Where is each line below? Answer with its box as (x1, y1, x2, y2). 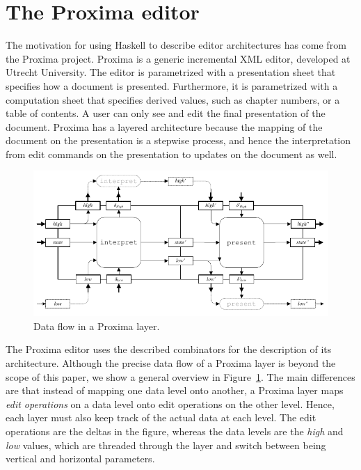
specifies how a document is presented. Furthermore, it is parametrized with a (6, 78, 338, 93)
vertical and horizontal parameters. (6, 451, 155, 466)
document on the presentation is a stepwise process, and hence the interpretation (6, 133, 351, 148)
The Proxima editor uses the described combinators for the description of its (6, 342, 332, 357)
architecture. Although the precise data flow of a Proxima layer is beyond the (6, 355, 336, 370)
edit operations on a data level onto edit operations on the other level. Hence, (6, 396, 335, 411)
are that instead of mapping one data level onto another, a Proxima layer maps (6, 383, 344, 398)
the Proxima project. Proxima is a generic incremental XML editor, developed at (6, 51, 351, 65)
